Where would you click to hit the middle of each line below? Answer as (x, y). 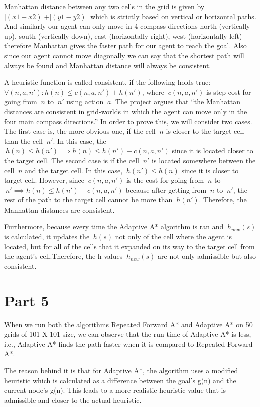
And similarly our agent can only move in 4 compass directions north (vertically (127, 26)
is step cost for (229, 91)
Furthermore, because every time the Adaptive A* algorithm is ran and (114, 226)
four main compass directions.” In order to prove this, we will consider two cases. (128, 121)
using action (85, 101)
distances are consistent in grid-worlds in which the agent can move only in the (126, 111)
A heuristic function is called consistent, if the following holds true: (107, 82)
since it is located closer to (213, 151)
